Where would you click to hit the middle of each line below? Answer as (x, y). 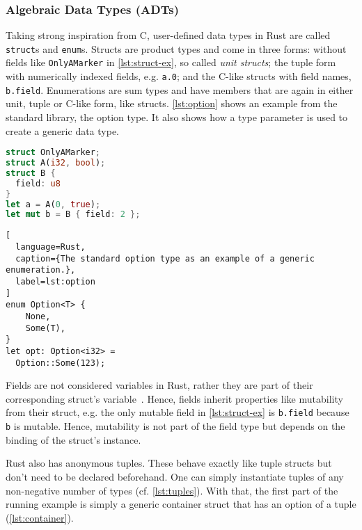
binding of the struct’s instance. (73, 439)
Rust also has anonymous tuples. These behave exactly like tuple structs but (169, 463)
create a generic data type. (63, 130)
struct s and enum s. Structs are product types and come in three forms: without (176, 48)
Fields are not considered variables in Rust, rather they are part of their (159, 385)
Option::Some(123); (61, 363)
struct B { (31, 173)
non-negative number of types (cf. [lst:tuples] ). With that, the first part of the (172, 490)
